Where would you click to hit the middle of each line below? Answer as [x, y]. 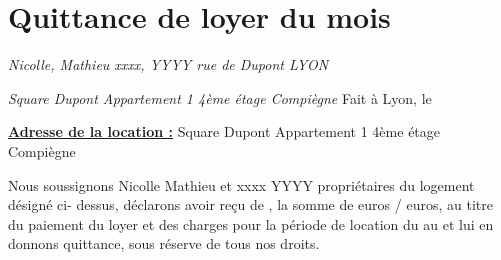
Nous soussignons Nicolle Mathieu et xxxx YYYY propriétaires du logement [241, 184]
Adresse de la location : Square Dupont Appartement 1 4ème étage [224, 131]
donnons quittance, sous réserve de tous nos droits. [164, 243]
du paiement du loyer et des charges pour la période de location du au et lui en [251, 223]
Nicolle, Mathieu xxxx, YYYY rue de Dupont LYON [168, 64]
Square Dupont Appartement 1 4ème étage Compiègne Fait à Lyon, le [220, 97]
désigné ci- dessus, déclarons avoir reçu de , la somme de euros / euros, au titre [250, 204]
